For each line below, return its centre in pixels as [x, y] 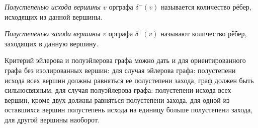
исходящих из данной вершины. [54, 16]
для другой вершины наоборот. [52, 119]
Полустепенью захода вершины [53, 34]
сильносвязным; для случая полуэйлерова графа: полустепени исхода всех [118, 90]
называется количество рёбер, [206, 7]
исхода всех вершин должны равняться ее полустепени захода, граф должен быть [129, 80]
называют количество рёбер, [204, 34]
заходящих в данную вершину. [52, 43]
